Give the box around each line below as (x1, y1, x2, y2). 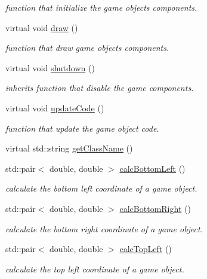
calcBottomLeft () (119, 162, 186, 174)
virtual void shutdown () (5, 61, 95, 74)
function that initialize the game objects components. (5, 1, 197, 13)
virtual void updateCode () (5, 101, 104, 114)
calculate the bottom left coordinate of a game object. (5, 182, 197, 195)
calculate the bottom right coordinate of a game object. (5, 222, 203, 235)
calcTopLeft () (119, 242, 172, 255)
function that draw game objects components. (5, 41, 169, 54)
